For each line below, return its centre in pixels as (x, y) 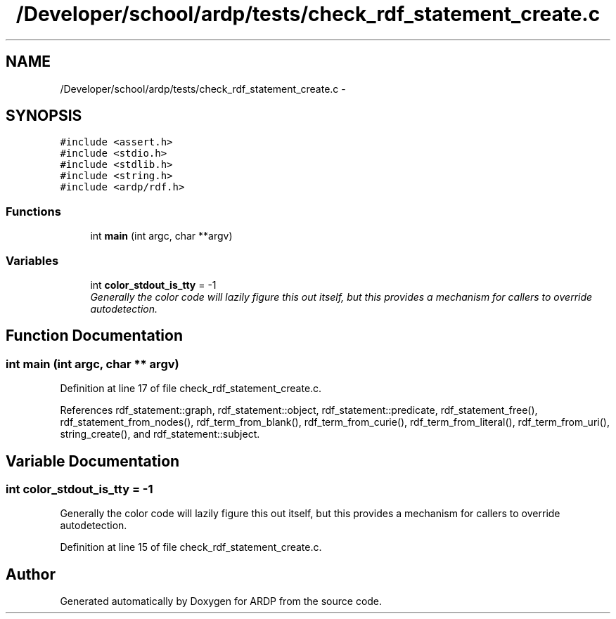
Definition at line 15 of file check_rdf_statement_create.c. (191, 547)
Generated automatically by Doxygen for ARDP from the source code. (221, 601)
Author (31, 574)
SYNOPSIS (44, 116)
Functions (33, 211)
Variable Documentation (93, 461)
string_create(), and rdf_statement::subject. (160, 434)
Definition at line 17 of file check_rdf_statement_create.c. (191, 389)
